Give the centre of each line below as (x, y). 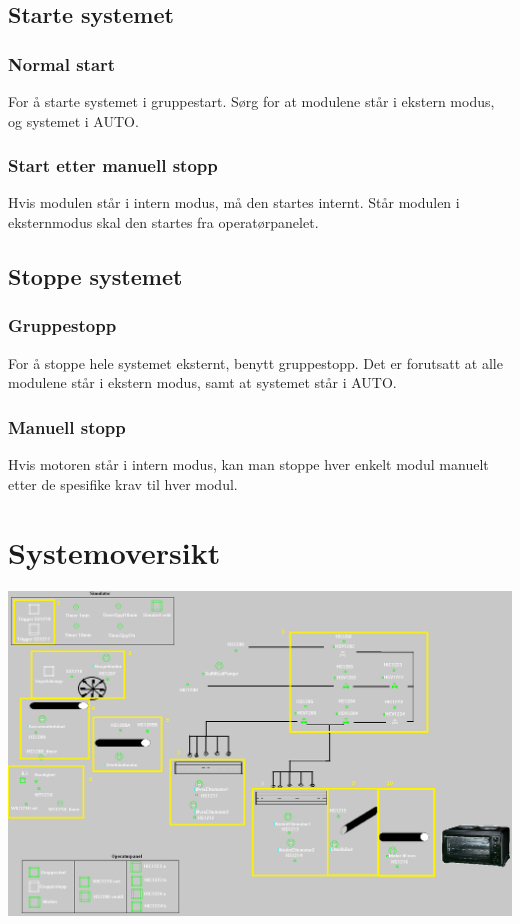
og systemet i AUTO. (73, 120)
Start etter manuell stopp (113, 165)
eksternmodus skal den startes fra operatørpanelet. (163, 222)
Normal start (62, 63)
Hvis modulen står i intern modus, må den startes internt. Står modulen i (234, 202)
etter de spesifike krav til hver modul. (123, 483)
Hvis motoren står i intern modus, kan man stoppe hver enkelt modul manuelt (248, 464)
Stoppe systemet (95, 275)
